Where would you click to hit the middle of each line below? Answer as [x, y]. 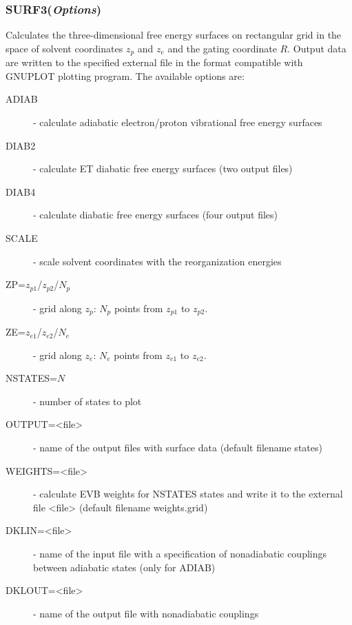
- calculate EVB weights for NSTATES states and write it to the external [188, 494]
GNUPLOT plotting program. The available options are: [125, 75]
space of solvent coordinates [64, 48]
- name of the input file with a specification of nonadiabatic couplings [180, 554]
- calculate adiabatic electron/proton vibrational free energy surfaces [178, 122]
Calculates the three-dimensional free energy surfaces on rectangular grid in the [174, 35]
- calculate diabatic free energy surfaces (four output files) [156, 215]
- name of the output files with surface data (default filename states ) [178, 448]
